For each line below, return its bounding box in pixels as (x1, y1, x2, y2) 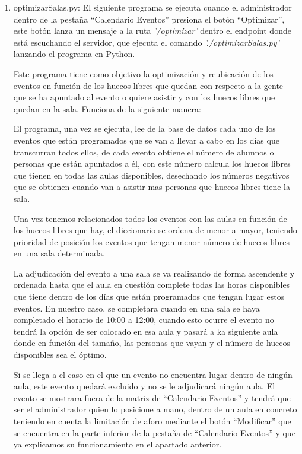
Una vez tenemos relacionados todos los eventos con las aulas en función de (13, 212, 287, 224)
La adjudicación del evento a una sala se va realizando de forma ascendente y (13, 266, 295, 279)
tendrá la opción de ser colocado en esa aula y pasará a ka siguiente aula (13, 325, 278, 337)
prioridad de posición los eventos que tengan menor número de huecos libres (13, 235, 290, 247)
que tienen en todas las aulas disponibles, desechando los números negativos (13, 169, 290, 181)
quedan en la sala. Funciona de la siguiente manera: (13, 102, 201, 115)
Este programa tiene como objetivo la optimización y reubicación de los (13, 67, 274, 80)
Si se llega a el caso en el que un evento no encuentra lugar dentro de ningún (13, 368, 293, 380)
